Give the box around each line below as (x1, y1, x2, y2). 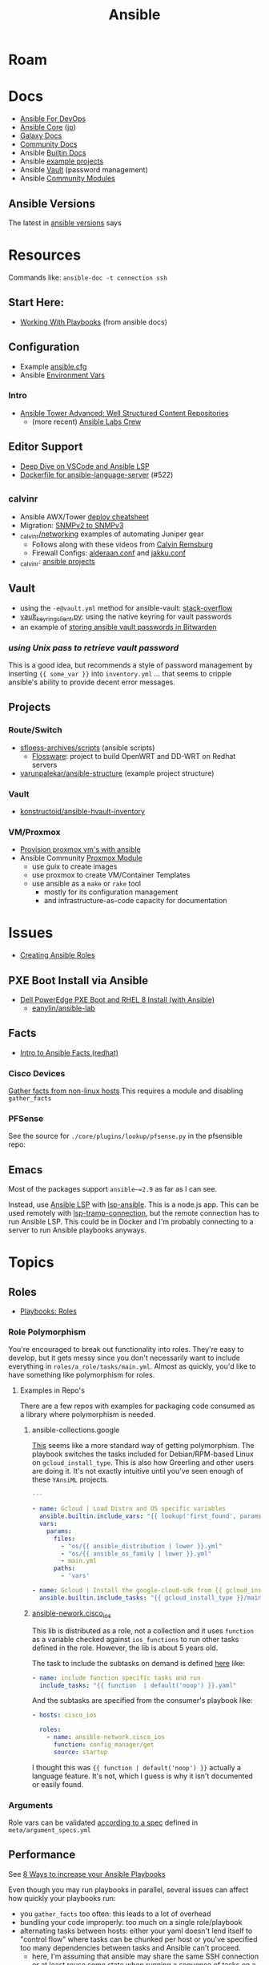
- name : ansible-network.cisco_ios (46, 1733, 166, 1741)
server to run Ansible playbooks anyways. (8, 1225, 147, 1235)
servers (31, 760, 58, 769)
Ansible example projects (19, 156, 104, 166)
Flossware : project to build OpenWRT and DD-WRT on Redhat (31, 751, 236, 761)
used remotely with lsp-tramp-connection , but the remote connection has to (8, 1208, 259, 1218)
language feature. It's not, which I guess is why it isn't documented (31, 1771, 254, 1781)
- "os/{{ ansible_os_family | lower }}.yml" (60, 1549, 212, 1558)
